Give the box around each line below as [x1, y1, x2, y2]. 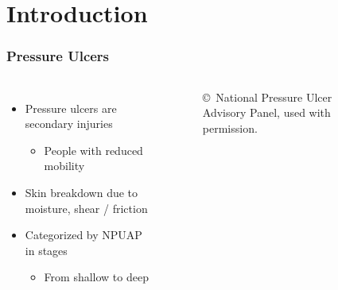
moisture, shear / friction [25, 199, 148, 216]
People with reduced [44, 141, 143, 158]
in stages [25, 242, 68, 258]
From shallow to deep [44, 269, 149, 285]
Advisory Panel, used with [202, 104, 331, 121]
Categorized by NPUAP [25, 226, 142, 243]
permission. [202, 119, 258, 136]
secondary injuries [25, 115, 113, 132]
